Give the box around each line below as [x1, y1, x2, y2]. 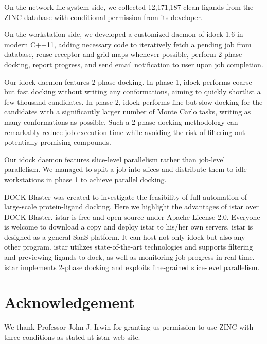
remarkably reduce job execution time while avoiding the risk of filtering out [4, 126, 245, 137]
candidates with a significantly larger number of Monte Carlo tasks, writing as [4, 106, 251, 117]
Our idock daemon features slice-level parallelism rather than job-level [4, 154, 225, 164]
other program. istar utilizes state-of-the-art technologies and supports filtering [4, 241, 253, 252]
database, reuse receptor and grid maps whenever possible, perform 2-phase [4, 49, 242, 60]
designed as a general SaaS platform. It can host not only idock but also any [4, 231, 245, 242]
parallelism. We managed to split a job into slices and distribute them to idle [4, 164, 247, 175]
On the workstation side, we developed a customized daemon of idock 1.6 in [4, 29, 243, 40]
